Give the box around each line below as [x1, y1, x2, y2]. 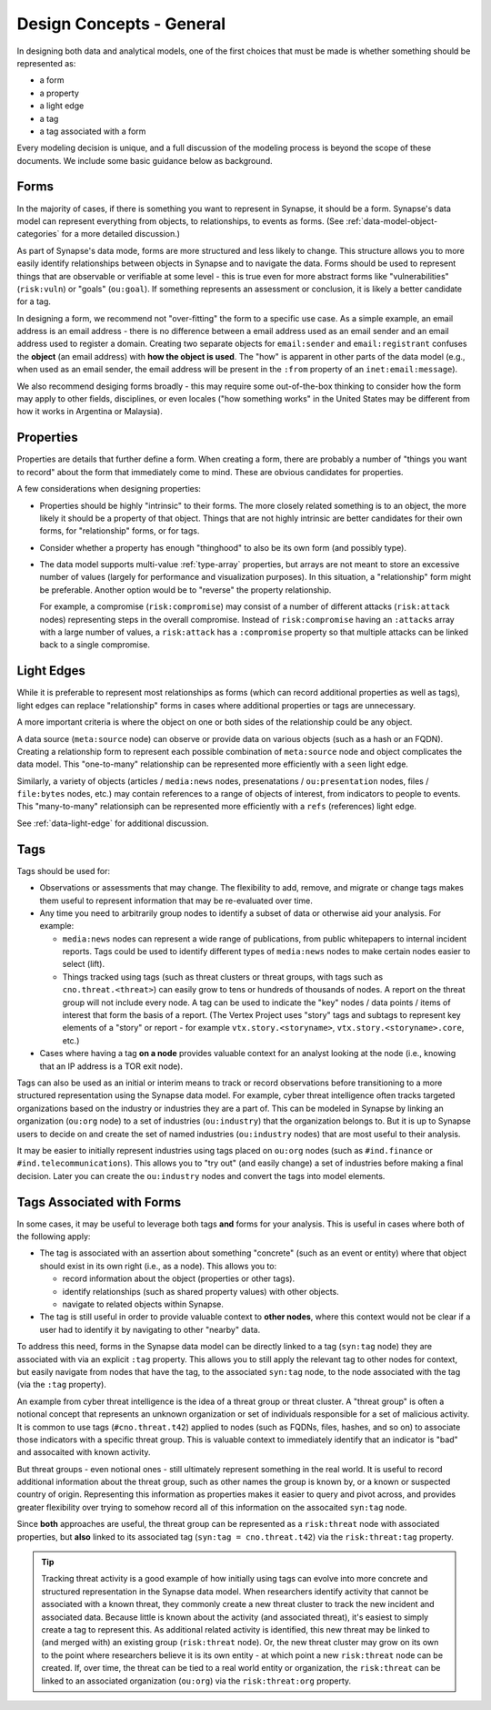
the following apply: [16, 1231, 91, 1242]
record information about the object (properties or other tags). [62, 1273, 296, 1284]
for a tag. [16, 296, 52, 307]
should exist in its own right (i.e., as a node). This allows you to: [39, 1260, 277, 1271]
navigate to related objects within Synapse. [62, 1298, 225, 1309]
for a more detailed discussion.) [61, 229, 181, 239]
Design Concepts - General [16, 14, 226, 34]
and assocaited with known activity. [16, 1447, 151, 1458]
